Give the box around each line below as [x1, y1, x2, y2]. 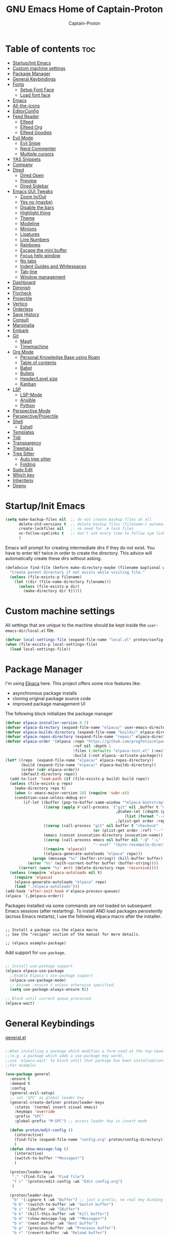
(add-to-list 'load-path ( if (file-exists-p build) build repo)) [10, 777, 150, 782]
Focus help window [20, 252, 60, 258]
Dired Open [20, 172, 44, 178]
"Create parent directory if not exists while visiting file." [10, 570, 145, 575]
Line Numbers [20, 236, 49, 242]
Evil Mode [12, 134, 34, 141]
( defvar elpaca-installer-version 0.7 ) [5, 720, 89, 725]
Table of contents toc [5, 43, 96, 54]
